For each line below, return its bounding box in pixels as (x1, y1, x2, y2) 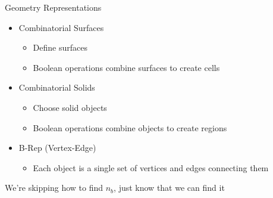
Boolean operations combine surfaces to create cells (33, 61, 220, 73)
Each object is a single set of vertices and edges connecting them (33, 161, 269, 174)
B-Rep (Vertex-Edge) (18, 141, 96, 154)
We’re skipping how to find (5, 181, 103, 194)
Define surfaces (33, 41, 87, 54)
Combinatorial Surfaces (18, 21, 104, 33)
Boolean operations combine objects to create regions (33, 121, 227, 134)
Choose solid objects (33, 101, 107, 113)
